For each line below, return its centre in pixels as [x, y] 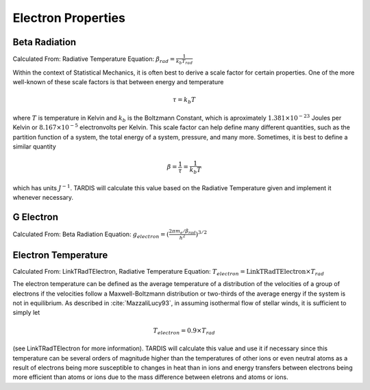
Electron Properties [69, 18]
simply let [26, 313]
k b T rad [184, 62]
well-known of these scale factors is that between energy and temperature [118, 82]
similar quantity [34, 146]
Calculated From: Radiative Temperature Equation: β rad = [94, 60]
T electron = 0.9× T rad [184, 331]
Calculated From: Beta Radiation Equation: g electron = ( [91, 235]
